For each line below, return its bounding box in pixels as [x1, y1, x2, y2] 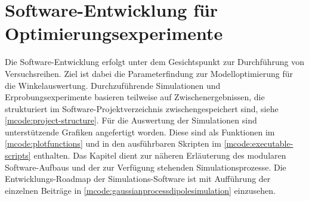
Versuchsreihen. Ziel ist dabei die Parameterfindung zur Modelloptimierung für [5, 67, 293, 79]
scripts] [5, 149, 31, 162]
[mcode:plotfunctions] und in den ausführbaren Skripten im [5, 137, 221, 150]
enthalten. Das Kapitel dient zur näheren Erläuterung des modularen [33, 149, 286, 162]
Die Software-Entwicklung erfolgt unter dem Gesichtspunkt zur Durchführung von [5, 55, 305, 68]
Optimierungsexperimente [5, 21, 223, 45]
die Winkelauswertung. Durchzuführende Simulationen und [5, 79, 221, 91]
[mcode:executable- [224, 137, 293, 150]
